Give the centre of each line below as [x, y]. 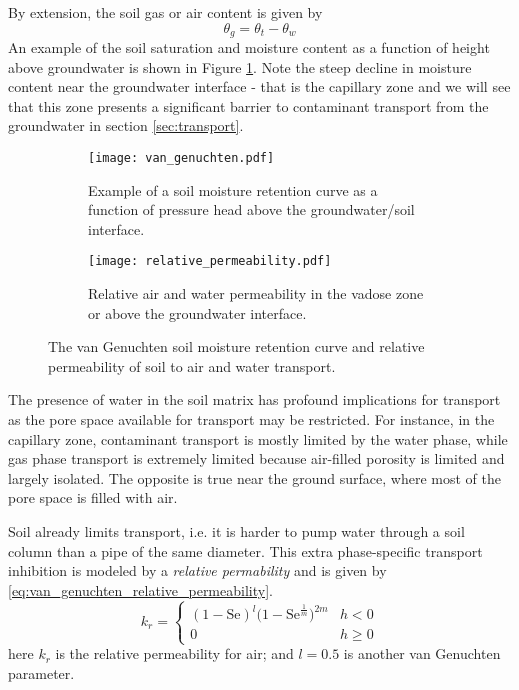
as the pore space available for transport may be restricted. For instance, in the [251, 419]
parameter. [41, 672]
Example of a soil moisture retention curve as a [233, 189]
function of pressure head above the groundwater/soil [251, 209]
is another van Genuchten [422, 653]
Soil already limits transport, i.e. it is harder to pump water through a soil [236, 531]
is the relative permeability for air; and [174, 653]
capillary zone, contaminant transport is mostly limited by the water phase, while [258, 438]
